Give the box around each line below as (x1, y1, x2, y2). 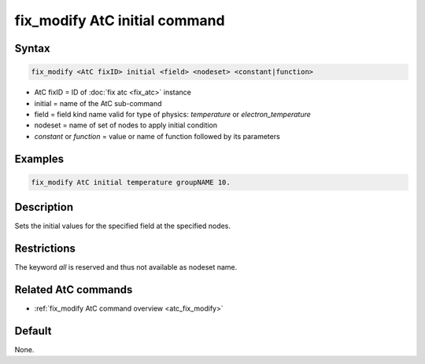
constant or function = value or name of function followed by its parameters (34, 131, 281, 141)
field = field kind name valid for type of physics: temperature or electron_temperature (34, 109, 311, 119)
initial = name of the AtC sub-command (34, 98, 162, 108)
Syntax (14, 42, 50, 55)
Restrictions (14, 242, 76, 256)
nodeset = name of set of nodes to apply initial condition (34, 120, 218, 130)
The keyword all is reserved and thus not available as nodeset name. (14, 263, 238, 272)
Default (14, 324, 52, 337)
